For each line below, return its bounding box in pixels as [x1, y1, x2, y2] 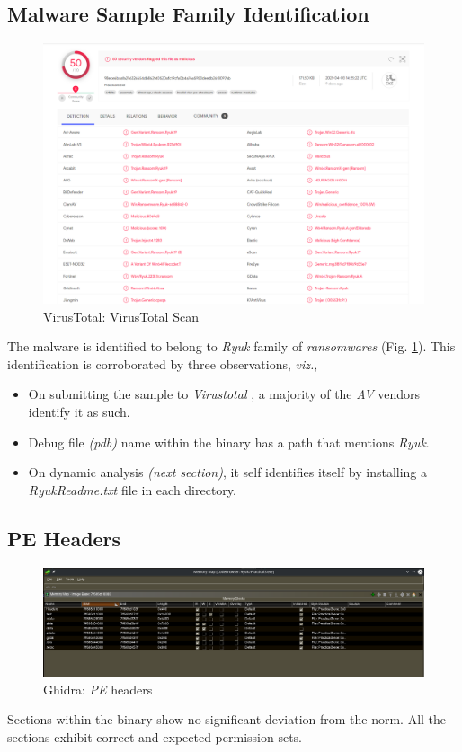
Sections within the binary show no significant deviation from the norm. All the [7, 710, 447, 729]
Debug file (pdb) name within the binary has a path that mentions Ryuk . [28, 432, 430, 451]
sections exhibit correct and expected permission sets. [7, 727, 302, 746]
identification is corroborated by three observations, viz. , [7, 354, 318, 373]
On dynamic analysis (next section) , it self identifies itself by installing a [28, 463, 428, 482]
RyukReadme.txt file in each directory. [28, 480, 236, 499]
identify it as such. [28, 403, 130, 421]
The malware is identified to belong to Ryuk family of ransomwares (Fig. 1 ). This [7, 337, 456, 356]
